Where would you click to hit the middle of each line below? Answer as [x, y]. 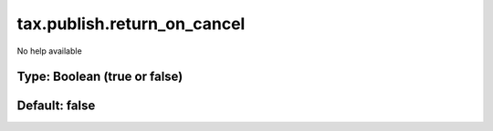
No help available [49, 51]
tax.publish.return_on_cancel [131, 24]
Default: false [56, 106]
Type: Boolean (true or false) [100, 77]
